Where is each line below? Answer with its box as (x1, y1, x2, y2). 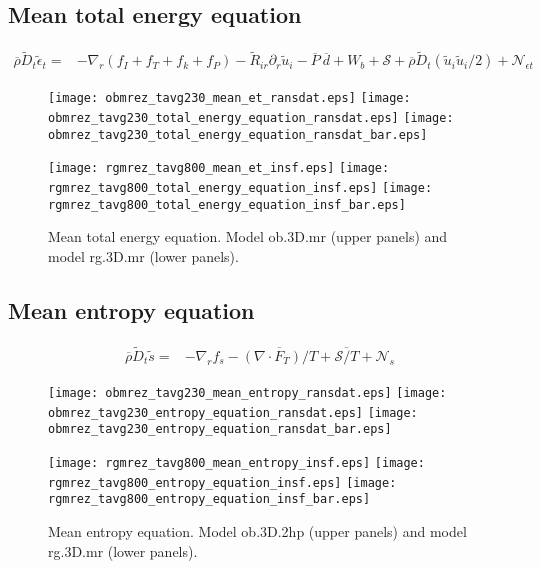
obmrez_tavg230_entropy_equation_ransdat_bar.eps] (48, 422, 392, 437)
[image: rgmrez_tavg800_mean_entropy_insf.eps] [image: (48, 456, 425, 470)
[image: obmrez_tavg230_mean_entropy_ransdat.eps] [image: (48, 386, 447, 401)
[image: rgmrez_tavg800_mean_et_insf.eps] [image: (48, 161, 390, 176)
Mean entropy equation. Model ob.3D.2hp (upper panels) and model (48, 520, 467, 541)
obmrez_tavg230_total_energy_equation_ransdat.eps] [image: (48, 111, 454, 126)
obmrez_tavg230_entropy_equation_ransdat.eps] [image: (48, 405, 418, 420)
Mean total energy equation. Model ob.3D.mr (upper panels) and (48, 226, 448, 247)
